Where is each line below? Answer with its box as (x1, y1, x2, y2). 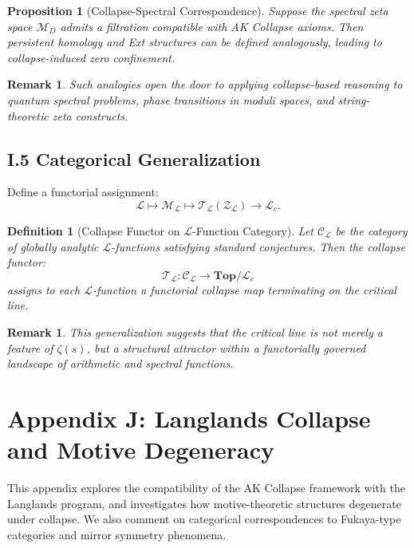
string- (337, 91, 370, 108)
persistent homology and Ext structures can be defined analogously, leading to (7, 34, 382, 50)
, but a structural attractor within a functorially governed (86, 339, 366, 356)
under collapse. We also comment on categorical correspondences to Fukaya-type (7, 511, 401, 527)
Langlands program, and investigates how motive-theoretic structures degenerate (7, 495, 401, 511)
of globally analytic (7, 238, 99, 254)
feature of (7, 339, 53, 356)
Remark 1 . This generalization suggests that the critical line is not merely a (7, 323, 383, 340)
